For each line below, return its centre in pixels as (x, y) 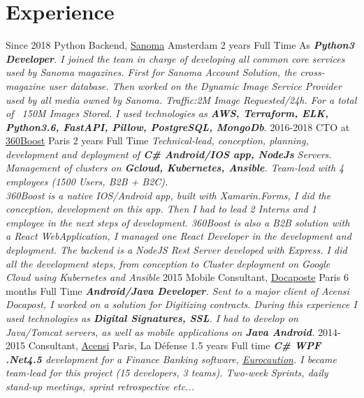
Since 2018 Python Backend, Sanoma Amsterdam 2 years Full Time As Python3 (180, 45)
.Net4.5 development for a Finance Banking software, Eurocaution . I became (171, 359)
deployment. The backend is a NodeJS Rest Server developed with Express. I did (176, 250)
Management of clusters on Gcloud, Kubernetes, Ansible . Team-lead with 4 (175, 168)
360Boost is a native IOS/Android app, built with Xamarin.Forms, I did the (168, 195)
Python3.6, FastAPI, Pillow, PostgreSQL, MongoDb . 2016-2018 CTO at (178, 127)
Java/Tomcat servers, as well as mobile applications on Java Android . (160, 331)
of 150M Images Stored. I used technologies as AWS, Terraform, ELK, (167, 113)
